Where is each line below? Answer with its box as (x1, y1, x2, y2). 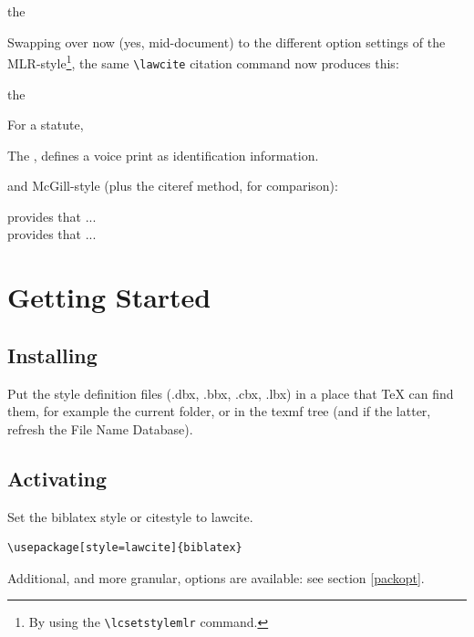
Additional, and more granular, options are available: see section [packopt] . (7, 568, 425, 587)
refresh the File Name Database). (7, 419, 193, 438)
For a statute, (7, 115, 84, 134)
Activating (7, 464, 108, 492)
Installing (7, 340, 98, 369)
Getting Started (7, 278, 211, 316)
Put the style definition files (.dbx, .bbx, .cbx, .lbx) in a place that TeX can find (7, 383, 454, 402)
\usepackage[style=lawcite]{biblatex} (7, 541, 242, 555)
